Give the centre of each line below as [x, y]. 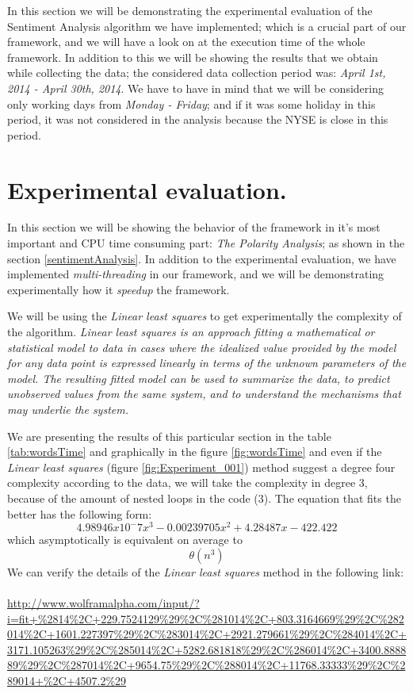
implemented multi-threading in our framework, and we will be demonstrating [196, 274]
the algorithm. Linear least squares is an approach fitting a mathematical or [191, 332]
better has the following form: [80, 513]
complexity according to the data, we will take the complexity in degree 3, [187, 482]
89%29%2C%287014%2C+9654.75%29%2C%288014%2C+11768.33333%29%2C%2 [206, 665]
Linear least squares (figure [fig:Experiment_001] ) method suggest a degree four [201, 467]
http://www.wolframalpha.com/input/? [103, 603]
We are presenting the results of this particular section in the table [169, 436]
